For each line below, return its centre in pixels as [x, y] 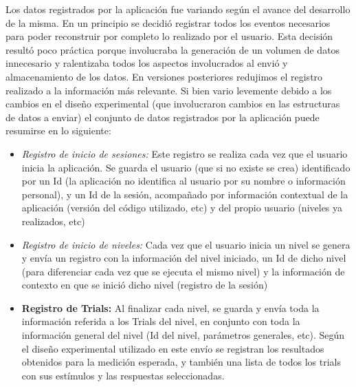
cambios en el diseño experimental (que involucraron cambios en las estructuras [173, 104]
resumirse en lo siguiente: [58, 130]
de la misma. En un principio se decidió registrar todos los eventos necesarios [168, 22]
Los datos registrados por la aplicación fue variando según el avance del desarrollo [178, 9]
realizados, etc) [53, 221]
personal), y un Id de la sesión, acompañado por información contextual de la [185, 194]
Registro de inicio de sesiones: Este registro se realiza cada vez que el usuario [185, 153]
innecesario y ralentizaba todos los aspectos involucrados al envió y [147, 63]
